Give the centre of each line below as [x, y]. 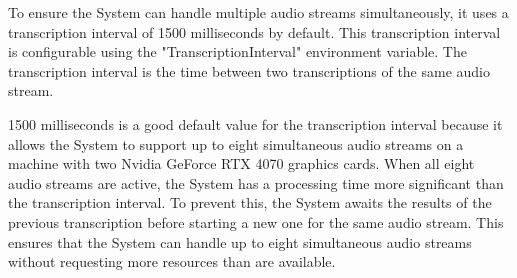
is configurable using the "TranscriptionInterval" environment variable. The [237, 51]
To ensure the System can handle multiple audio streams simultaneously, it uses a [258, 12]
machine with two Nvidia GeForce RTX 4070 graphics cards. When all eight [241, 163]
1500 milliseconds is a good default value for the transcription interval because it [255, 123]
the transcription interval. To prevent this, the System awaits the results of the [250, 202]
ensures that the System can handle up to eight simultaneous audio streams [240, 241]
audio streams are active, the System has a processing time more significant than [256, 182]
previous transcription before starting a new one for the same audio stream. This [256, 221]
